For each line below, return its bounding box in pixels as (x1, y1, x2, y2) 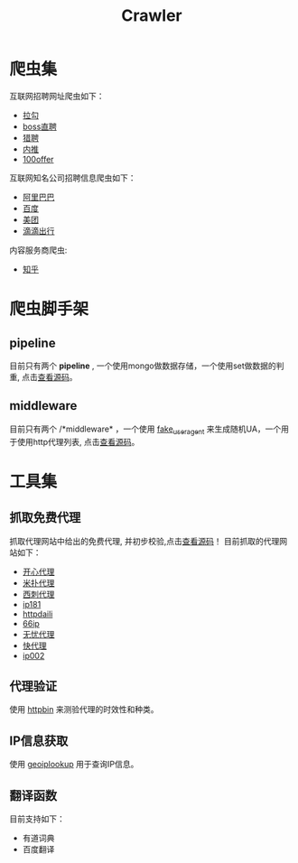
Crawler (121, 5, 182, 26)
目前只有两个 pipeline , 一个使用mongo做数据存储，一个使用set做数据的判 (9, 360, 284, 371)
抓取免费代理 (9, 510, 81, 525)
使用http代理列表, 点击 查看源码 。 (16, 436, 140, 447)
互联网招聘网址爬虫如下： (9, 90, 105, 101)
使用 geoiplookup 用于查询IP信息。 (9, 759, 139, 770)
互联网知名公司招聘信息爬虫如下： (9, 172, 136, 183)
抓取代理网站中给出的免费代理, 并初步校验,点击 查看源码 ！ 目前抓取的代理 (9, 535, 280, 546)
